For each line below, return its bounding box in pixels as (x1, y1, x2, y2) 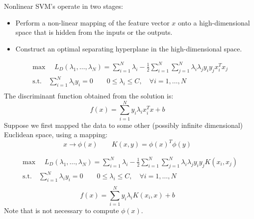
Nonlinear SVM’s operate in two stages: (4, 1, 123, 11)
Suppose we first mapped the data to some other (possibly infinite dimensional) (4, 120, 243, 130)
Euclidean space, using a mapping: (4, 129, 108, 140)
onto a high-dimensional (178, 17, 250, 27)
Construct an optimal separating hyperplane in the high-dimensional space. (15, 43, 242, 53)
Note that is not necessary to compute (4, 205, 119, 216)
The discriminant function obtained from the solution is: (4, 91, 174, 101)
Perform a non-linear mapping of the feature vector (15, 17, 170, 27)
